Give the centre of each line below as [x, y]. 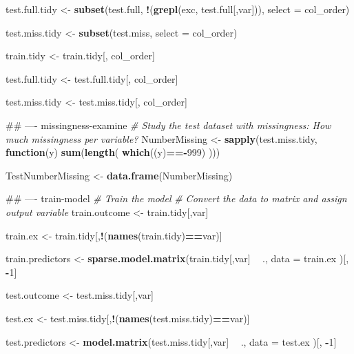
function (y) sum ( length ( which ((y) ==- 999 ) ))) [113, 152]
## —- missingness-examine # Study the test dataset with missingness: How [168, 125]
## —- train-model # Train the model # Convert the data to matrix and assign [176, 198]
